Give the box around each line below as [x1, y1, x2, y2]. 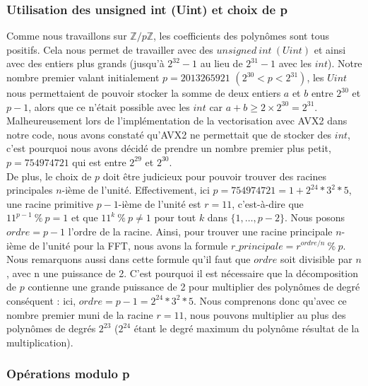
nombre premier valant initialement [6, 70, 160, 84]
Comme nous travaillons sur [6, 28, 127, 43]
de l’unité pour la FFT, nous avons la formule [29, 238, 228, 252]
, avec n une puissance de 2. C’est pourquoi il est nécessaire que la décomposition [6, 265, 358, 280]
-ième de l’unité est [118, 196, 201, 211]
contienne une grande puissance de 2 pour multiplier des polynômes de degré [28, 279, 360, 294]
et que [71, 210, 98, 225]
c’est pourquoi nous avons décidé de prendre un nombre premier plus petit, [6, 141, 331, 156]
